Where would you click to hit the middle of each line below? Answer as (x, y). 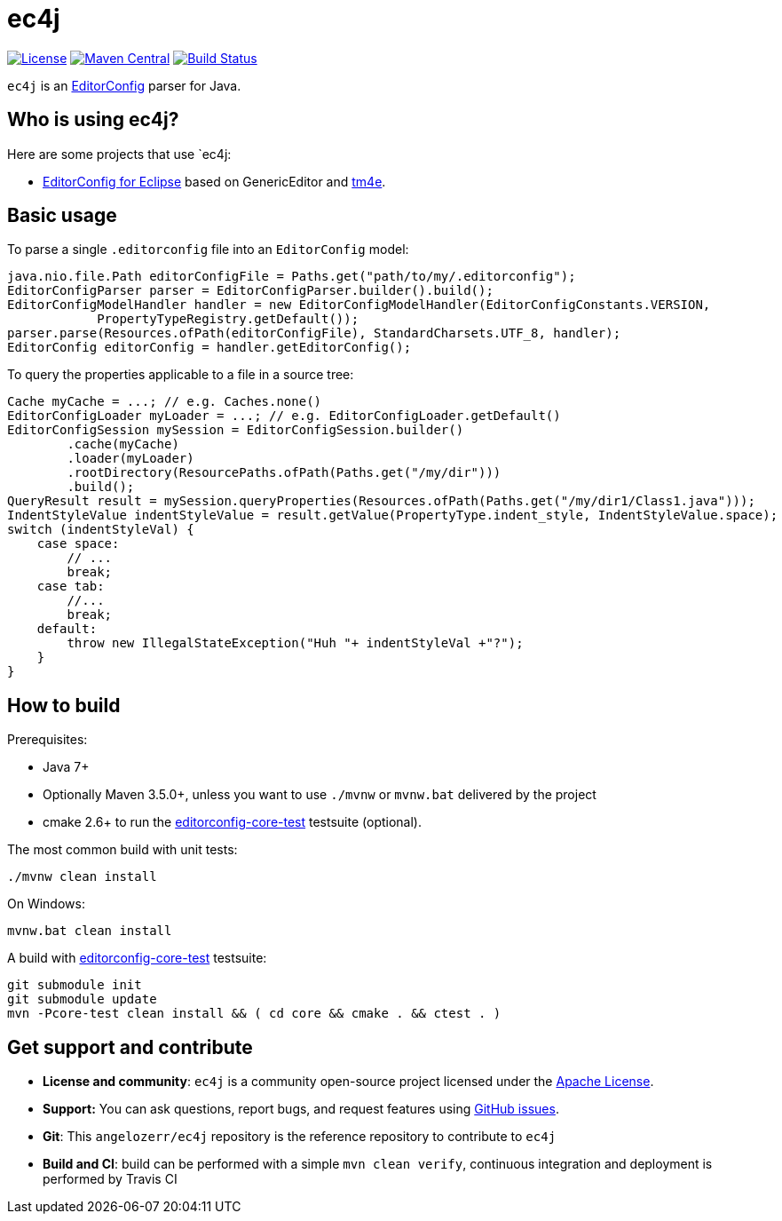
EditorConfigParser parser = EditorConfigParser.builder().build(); (250, 291)
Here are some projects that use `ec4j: (119, 154)
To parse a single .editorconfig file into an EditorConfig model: (208, 250)
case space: (78, 544)
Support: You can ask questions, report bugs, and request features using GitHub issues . (301, 1109)
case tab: (71, 587)
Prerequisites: (47, 740)
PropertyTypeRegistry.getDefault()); (228, 319)
